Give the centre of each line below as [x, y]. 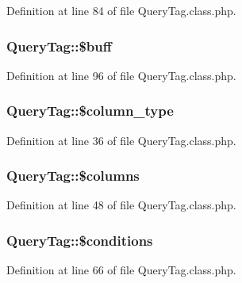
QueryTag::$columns [73, 176]
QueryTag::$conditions [80, 240]
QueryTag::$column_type [90, 111]
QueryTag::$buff [59, 46]
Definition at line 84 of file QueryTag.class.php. [121, 10]
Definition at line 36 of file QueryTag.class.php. [121, 140]
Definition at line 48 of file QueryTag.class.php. [121, 205]
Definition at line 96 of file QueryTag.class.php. [121, 75]
